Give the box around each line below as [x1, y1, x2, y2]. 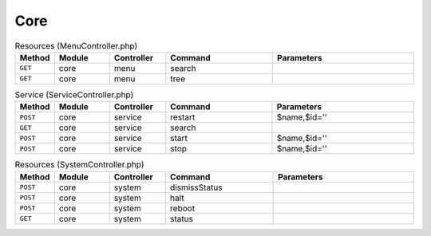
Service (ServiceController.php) [14, 89, 134, 100]
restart [170, 112, 196, 123]
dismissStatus [170, 182, 223, 193]
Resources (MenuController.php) [14, 40, 138, 51]
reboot [170, 203, 196, 214]
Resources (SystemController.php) [14, 159, 144, 171]
